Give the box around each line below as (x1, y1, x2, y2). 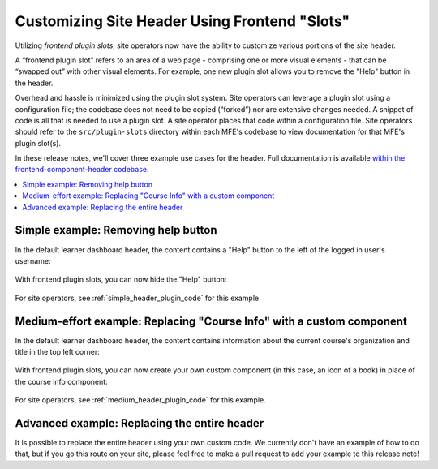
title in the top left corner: (15, 347, 101, 356)
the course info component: (15, 376, 109, 386)
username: (15, 256, 51, 265)
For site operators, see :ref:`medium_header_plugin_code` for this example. (15, 395, 267, 405)
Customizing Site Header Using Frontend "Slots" (15, 12, 350, 30)
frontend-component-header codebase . (15, 165, 149, 174)
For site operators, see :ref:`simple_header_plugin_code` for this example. (15, 293, 261, 303)
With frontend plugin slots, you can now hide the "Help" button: (15, 274, 227, 284)
